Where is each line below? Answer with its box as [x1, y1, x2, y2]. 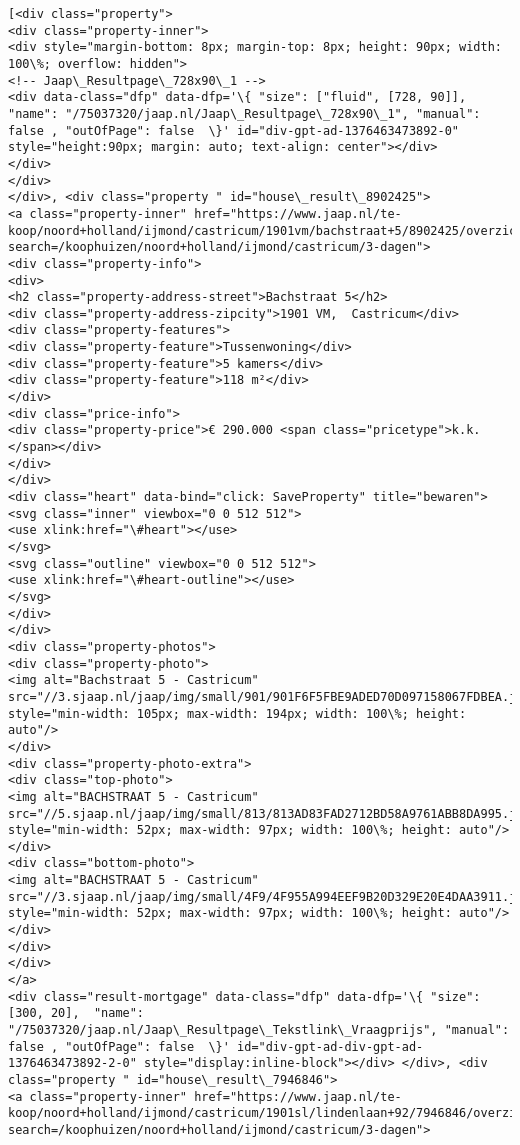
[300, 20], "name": [8, 1006, 145, 1021]
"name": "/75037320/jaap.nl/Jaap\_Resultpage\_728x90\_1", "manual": [8, 106, 481, 121]
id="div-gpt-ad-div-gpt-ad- [237, 1039, 424, 1054]
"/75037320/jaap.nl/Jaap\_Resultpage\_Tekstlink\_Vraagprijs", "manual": [8, 1023, 510, 1038]
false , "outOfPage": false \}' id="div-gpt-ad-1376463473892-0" [8, 123, 460, 138]
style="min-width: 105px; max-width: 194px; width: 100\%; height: [8, 706, 467, 721]
